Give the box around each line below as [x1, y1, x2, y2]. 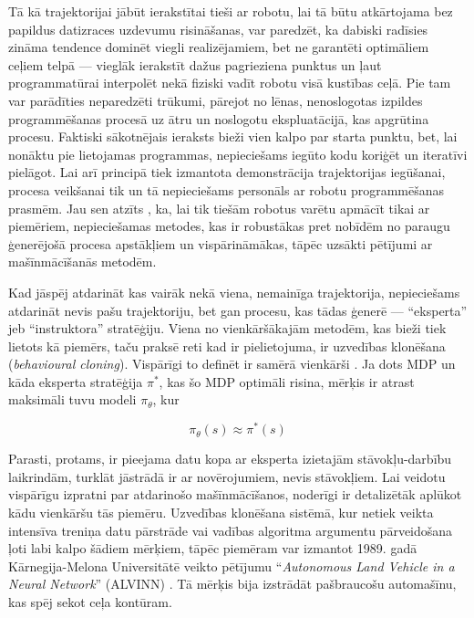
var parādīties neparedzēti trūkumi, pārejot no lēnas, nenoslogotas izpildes [8, 90, 423, 110]
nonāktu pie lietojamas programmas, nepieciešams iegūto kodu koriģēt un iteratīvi [8, 144, 468, 163]
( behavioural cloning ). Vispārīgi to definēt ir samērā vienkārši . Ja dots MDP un [8, 354, 456, 373]
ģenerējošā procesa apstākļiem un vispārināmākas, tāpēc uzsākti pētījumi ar [8, 234, 433, 253]
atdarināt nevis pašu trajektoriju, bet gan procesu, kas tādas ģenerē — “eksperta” [8, 300, 468, 319]
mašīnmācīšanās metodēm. [8, 252, 157, 271]
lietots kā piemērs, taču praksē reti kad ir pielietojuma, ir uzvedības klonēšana [8, 336, 446, 355]
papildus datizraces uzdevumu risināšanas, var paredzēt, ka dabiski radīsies [8, 19, 428, 38]
